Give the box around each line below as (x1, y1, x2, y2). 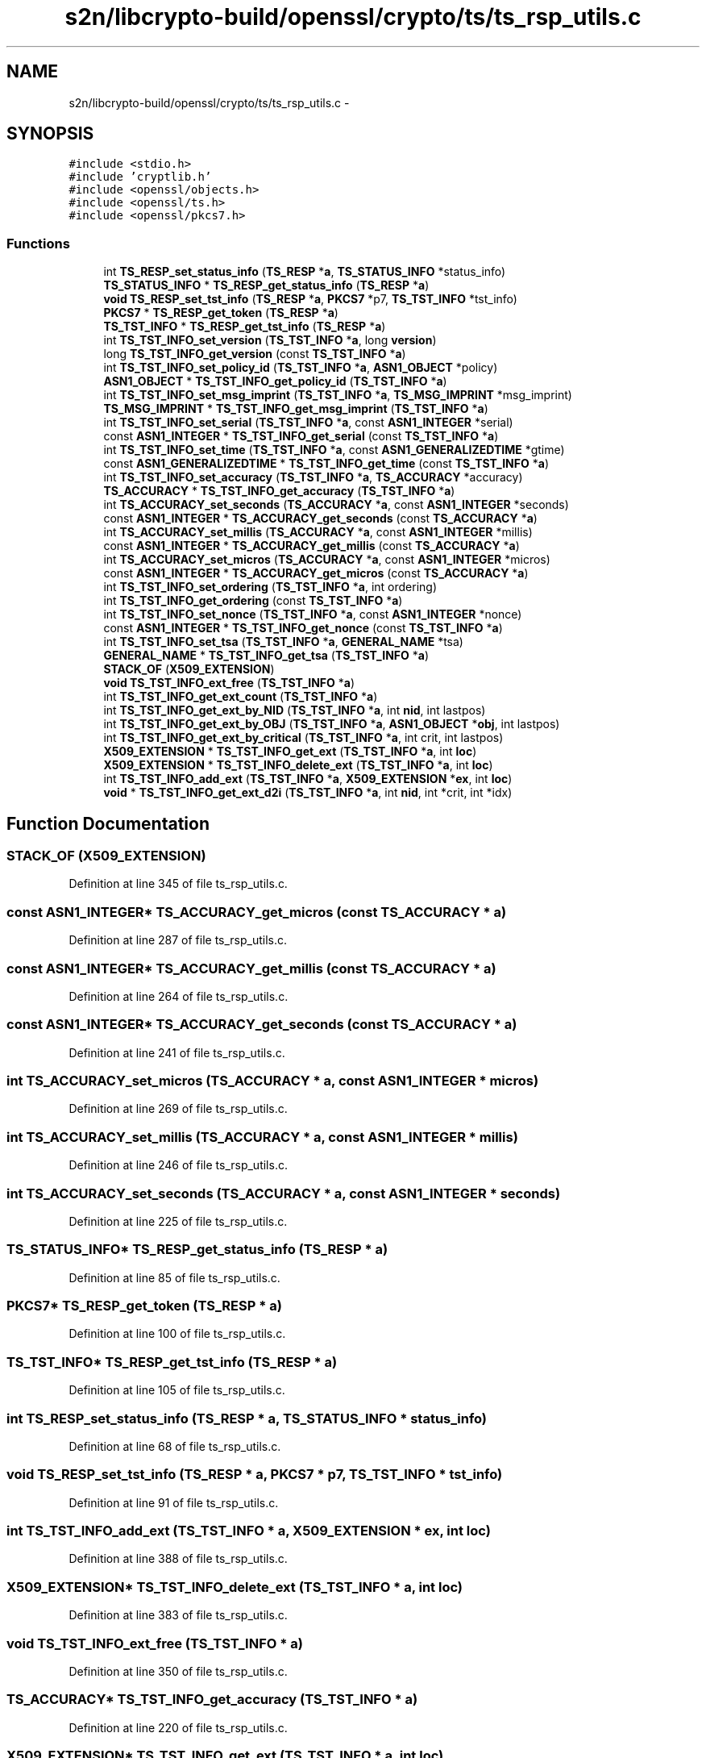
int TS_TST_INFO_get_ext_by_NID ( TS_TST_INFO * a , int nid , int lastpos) (103, 703, 486, 718)
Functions (6, 235, 70, 252)
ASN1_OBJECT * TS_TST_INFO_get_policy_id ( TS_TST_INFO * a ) (103, 374, 447, 389)
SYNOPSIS (6, 123, 94, 144)
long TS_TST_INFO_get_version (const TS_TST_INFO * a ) (103, 347, 406, 361)
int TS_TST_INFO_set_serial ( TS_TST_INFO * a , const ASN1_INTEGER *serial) (103, 415, 513, 430)
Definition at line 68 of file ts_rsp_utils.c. (69, 1439, 281, 1453)
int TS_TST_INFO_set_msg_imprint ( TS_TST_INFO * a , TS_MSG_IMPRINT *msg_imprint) (103, 388, 572, 402)
